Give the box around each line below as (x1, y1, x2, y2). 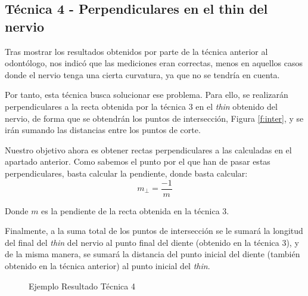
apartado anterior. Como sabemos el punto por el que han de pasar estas (5, 155, 270, 168)
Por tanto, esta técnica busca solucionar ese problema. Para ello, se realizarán (5, 88, 288, 101)
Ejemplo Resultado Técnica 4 (29, 279, 135, 292)
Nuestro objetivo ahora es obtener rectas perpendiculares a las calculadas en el (5, 143, 292, 156)
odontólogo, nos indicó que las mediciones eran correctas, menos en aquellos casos (5, 57, 303, 69)
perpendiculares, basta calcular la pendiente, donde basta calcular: (5, 166, 248, 179)
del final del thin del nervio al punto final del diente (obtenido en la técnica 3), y (5, 236, 299, 248)
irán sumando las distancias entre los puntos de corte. (5, 124, 201, 136)
